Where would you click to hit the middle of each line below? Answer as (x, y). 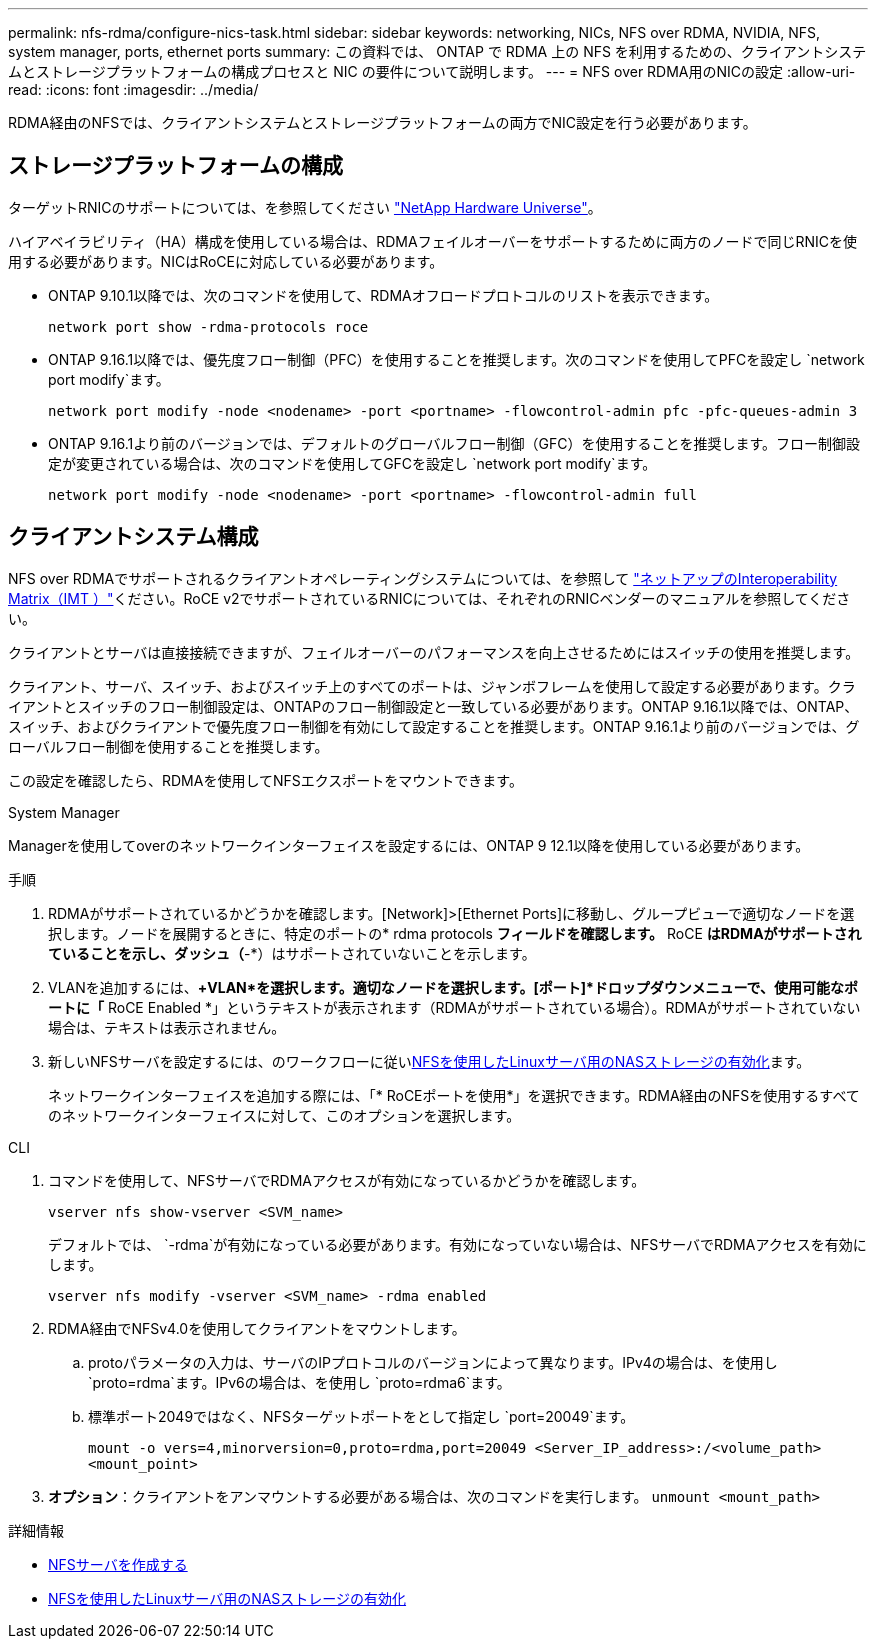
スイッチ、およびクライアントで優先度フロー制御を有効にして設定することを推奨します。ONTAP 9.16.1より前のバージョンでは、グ (434, 726)
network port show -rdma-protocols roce (208, 326)
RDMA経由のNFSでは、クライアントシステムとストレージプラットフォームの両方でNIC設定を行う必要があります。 (382, 122)
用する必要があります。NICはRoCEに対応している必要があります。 (226, 261)
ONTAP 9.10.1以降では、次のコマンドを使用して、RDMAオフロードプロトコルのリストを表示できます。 (383, 295)
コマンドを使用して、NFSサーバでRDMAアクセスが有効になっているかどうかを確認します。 (347, 1180)
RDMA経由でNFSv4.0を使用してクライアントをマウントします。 (257, 1328)
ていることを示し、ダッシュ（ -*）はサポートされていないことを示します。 (292, 953)
